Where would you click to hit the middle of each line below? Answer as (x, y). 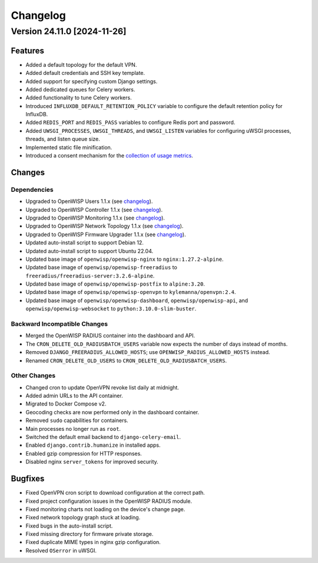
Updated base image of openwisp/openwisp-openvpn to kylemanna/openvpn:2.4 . (131, 292)
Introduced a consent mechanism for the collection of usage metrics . (110, 156)
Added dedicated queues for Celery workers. (80, 89)
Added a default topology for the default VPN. (81, 64)
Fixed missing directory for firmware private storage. (90, 534)
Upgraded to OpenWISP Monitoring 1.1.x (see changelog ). (95, 218)
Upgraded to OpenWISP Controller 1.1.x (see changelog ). (94, 210)
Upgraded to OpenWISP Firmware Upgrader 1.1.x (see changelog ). (106, 234)
